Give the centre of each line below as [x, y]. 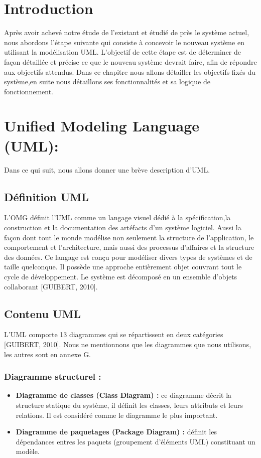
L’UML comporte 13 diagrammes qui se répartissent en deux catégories [114, 334]
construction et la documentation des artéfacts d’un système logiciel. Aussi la [123, 227]
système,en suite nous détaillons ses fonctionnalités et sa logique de [107, 82]
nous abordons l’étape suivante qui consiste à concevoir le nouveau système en [124, 42]
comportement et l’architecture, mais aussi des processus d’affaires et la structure [129, 247]
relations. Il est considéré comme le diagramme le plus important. [117, 415]
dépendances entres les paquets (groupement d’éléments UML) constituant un [136, 441]
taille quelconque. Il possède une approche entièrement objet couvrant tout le [123, 267]
